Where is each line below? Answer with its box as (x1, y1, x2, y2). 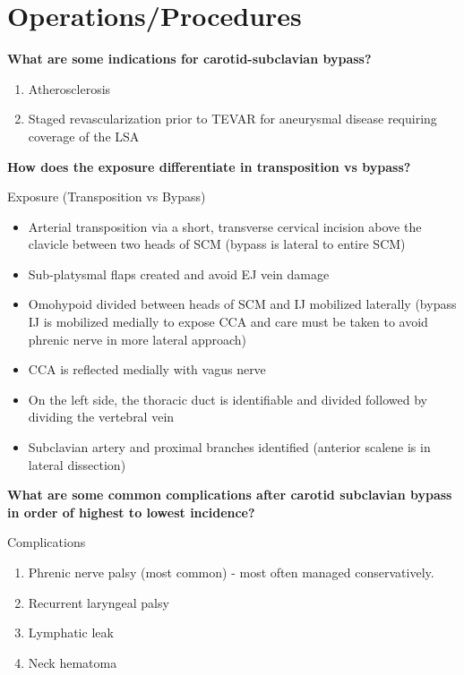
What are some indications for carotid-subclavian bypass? (7, 49, 372, 68)
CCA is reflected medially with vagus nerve (28, 360, 266, 379)
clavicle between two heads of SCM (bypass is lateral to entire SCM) (28, 235, 406, 253)
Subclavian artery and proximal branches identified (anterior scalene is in (28, 438, 431, 457)
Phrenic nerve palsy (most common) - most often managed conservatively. (28, 563, 434, 581)
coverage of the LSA (28, 126, 140, 145)
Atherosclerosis (28, 79, 111, 98)
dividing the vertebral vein (28, 407, 175, 426)
